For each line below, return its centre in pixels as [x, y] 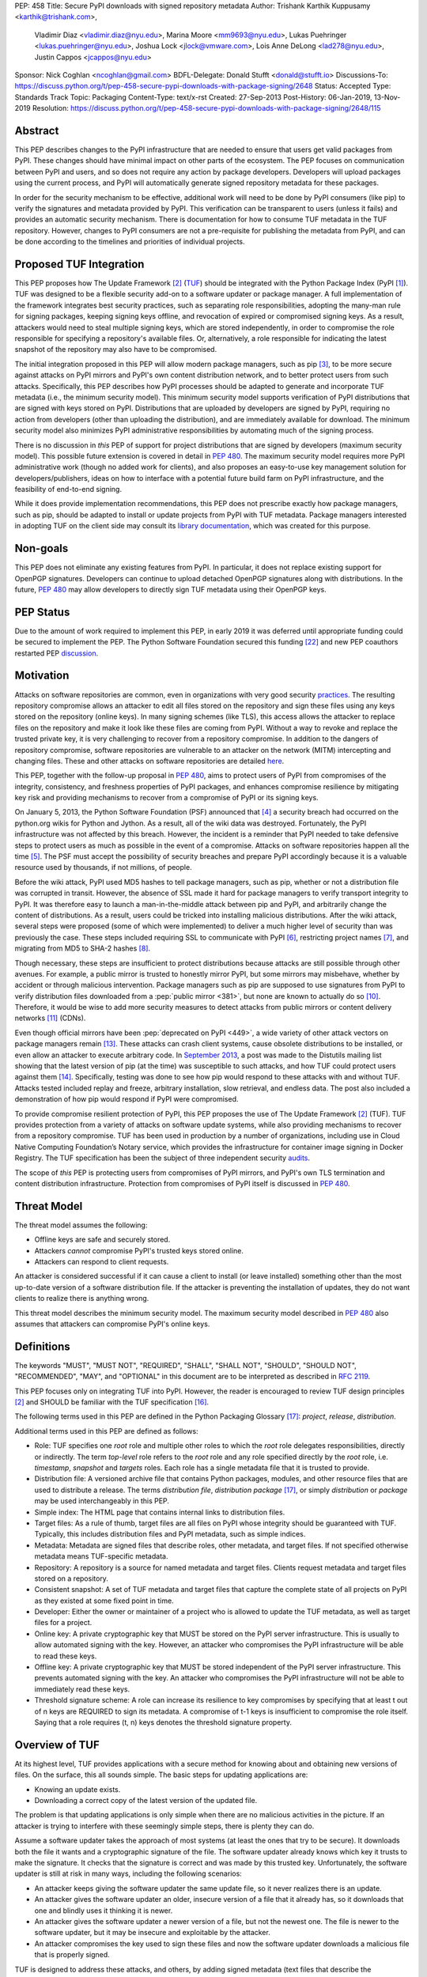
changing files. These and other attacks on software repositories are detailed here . [149, 761]
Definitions [42, 1346]
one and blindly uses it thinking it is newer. [104, 1911]
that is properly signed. [72, 1955]
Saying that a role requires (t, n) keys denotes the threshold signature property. [163, 1722]
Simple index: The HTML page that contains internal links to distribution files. [160, 1512]
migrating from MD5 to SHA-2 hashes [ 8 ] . [82, 948]
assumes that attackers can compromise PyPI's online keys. [112, 1324]
